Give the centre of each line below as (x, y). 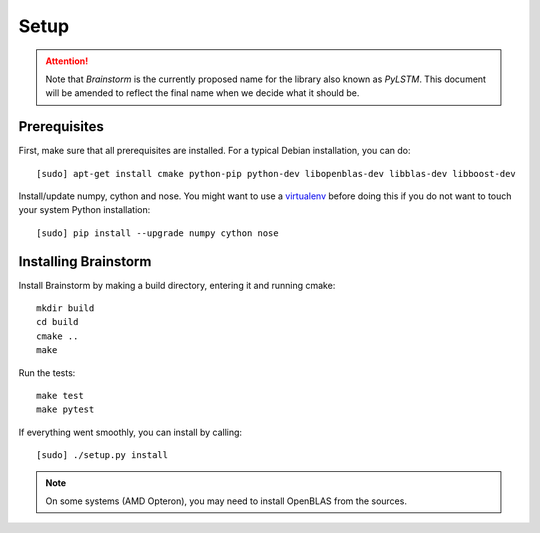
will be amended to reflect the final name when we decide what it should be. (202, 93)
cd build (57, 322)
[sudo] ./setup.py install (102, 455)
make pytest (65, 409)
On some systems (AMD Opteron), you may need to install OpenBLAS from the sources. (226, 501)
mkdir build (65, 308)
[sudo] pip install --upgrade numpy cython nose (157, 233)
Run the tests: (47, 372)
